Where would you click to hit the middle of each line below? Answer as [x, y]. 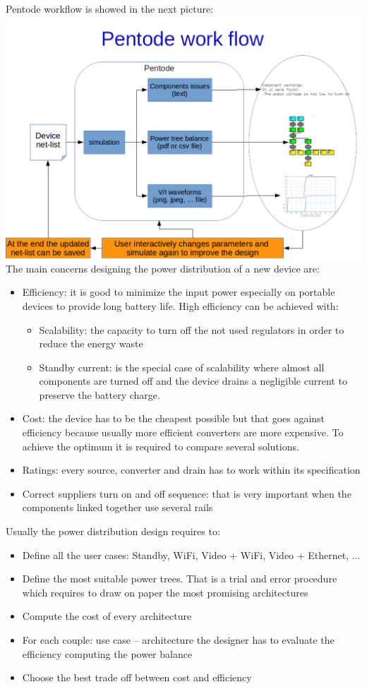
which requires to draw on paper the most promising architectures [165, 592]
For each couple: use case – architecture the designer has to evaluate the [178, 640]
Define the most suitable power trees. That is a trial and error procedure [180, 579]
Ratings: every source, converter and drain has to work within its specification [191, 470]
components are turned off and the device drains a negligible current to [193, 381]
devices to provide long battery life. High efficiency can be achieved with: [180, 305]
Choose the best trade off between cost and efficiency [137, 677]
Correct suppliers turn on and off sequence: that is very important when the [187, 493]
